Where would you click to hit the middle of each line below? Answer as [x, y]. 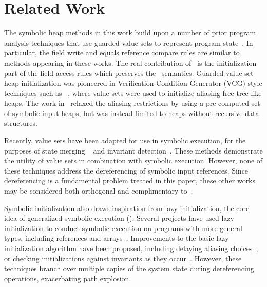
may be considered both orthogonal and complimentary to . [99, 191]
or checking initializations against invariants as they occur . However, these [123, 258]
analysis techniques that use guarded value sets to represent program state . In [129, 42]
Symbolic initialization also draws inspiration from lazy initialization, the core [127, 208]
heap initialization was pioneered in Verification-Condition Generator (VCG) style [133, 83]
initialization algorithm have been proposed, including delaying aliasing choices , [131, 248]
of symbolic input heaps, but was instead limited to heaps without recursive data [132, 113]
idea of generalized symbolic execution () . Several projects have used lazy [119, 218]
